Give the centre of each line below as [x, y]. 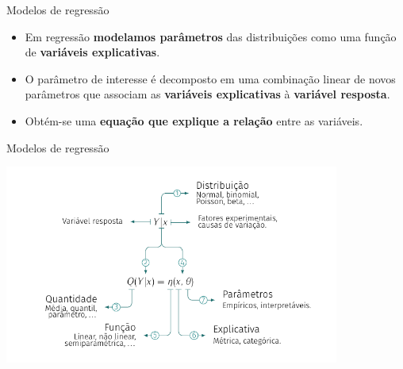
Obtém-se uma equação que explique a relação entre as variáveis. [194, 120]
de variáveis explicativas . [92, 52]
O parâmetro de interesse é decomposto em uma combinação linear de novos [210, 78]
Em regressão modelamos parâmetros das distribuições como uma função [211, 36]
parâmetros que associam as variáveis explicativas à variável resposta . [207, 94]
